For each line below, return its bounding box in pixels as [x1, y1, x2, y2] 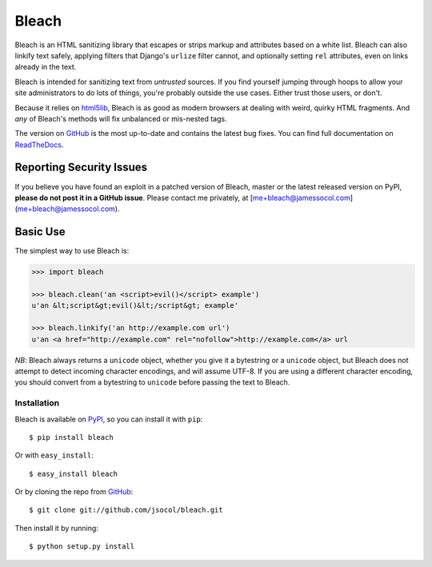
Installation [14, 397, 60, 409]
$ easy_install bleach [29, 469, 118, 478]
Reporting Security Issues [14, 161, 148, 174]
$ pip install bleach [29, 433, 114, 441]
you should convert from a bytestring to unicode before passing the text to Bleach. [14, 377, 290, 387]
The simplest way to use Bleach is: [14, 246, 130, 256]
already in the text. [14, 62, 77, 72]
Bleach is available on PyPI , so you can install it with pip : [14, 414, 203, 424]
